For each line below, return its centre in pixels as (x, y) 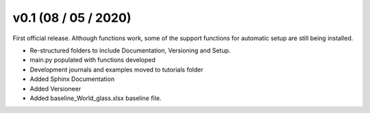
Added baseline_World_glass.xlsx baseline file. (96, 98)
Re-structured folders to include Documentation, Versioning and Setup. (130, 50)
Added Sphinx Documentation (72, 79)
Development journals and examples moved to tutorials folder (116, 69)
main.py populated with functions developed (92, 60)
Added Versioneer (56, 88)
